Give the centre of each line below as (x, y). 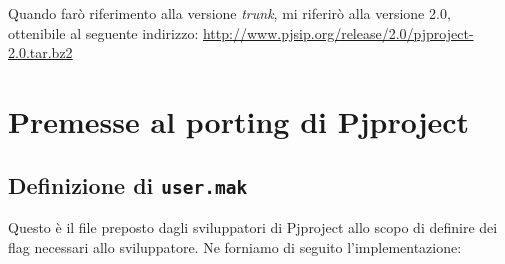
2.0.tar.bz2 (40, 52)
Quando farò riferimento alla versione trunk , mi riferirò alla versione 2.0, (229, 13)
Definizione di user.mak (128, 184)
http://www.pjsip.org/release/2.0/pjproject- (338, 32)
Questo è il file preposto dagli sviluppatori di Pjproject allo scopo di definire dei (253, 226)
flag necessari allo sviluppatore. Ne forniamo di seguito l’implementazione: (235, 246)
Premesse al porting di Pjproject (239, 120)
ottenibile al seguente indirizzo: (103, 32)
